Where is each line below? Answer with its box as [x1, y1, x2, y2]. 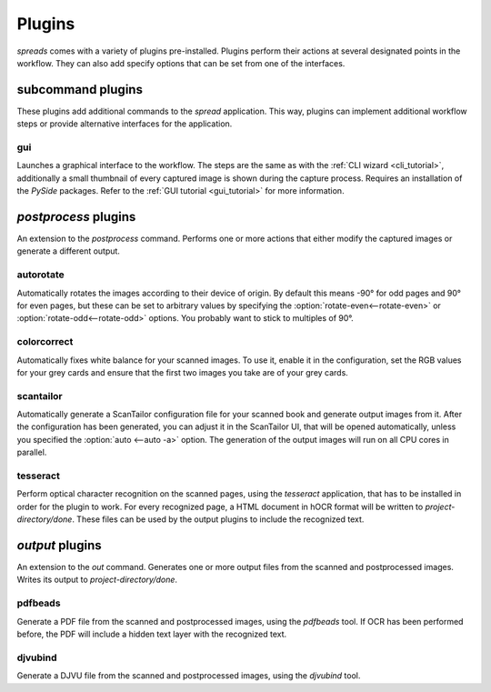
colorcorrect [16, 336, 74, 348]
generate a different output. [16, 246, 120, 256]
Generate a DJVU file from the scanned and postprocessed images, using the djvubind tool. [16, 670, 361, 681]
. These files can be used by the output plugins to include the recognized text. [71, 514, 365, 525]
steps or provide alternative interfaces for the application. [16, 118, 233, 129]
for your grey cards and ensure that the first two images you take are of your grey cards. [16, 366, 349, 377]
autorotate [16, 268, 65, 281]
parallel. [16, 446, 47, 458]
